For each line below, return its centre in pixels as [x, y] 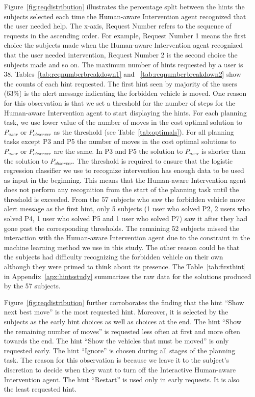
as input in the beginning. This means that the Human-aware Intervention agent [125, 180]
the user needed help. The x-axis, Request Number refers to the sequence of [118, 26]
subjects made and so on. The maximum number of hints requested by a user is [124, 64]
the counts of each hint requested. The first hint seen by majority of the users [121, 83]
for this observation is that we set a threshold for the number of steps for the [120, 102]
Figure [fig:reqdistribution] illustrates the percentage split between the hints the [124, 6]
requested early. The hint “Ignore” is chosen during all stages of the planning [120, 350]
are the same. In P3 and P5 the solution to [118, 151]
